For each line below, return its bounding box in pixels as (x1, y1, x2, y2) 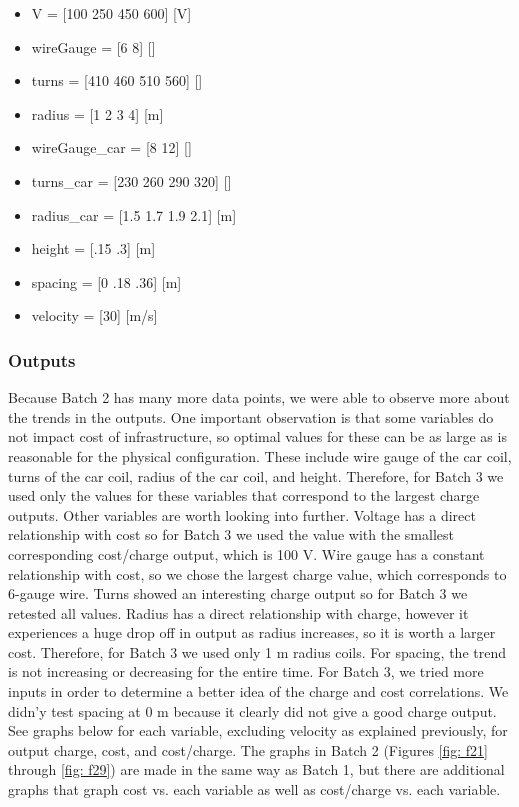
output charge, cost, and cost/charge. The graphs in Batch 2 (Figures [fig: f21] (8, 739, 488, 760)
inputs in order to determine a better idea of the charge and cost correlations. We (8, 681, 509, 702)
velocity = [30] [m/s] (31, 305, 158, 326)
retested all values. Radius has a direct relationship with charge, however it (8, 602, 469, 623)
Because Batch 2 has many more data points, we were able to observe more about (8, 387, 510, 408)
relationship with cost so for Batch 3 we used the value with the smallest (8, 524, 454, 545)
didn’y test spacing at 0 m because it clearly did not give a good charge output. (8, 700, 497, 721)
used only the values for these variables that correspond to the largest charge (8, 485, 480, 506)
